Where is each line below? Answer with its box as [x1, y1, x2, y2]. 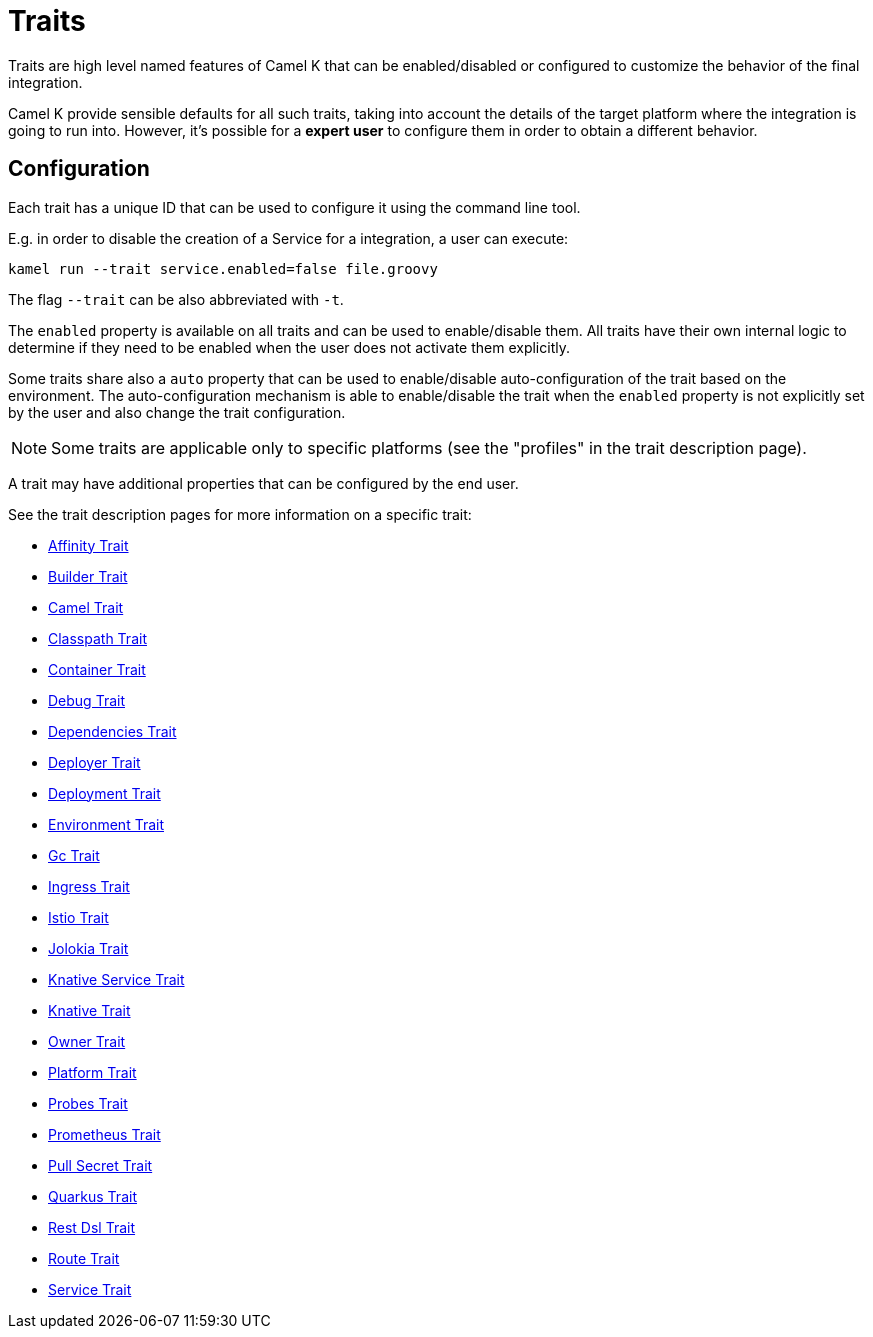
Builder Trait [48, 567, 128, 585]
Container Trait [48, 660, 146, 678]
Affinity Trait [48, 536, 129, 554]
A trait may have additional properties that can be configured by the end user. [8, 474, 519, 492]
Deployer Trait [48, 753, 141, 771]
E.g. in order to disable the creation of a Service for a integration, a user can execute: [8, 229, 569, 247]
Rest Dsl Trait [48, 1218, 136, 1236]
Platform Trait [48, 1063, 137, 1081]
